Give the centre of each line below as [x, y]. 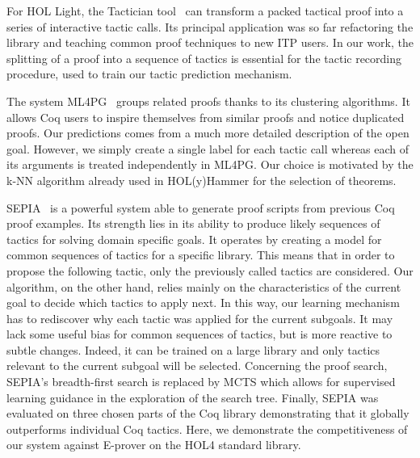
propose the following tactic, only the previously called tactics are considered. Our [210, 270]
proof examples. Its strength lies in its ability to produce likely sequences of [193, 223]
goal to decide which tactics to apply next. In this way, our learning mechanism [203, 303]
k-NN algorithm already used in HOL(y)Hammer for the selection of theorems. [202, 180]
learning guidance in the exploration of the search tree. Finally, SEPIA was [193, 397]
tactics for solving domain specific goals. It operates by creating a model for [194, 239]
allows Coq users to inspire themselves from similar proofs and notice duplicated [206, 117]
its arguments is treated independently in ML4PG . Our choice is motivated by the [210, 164]
